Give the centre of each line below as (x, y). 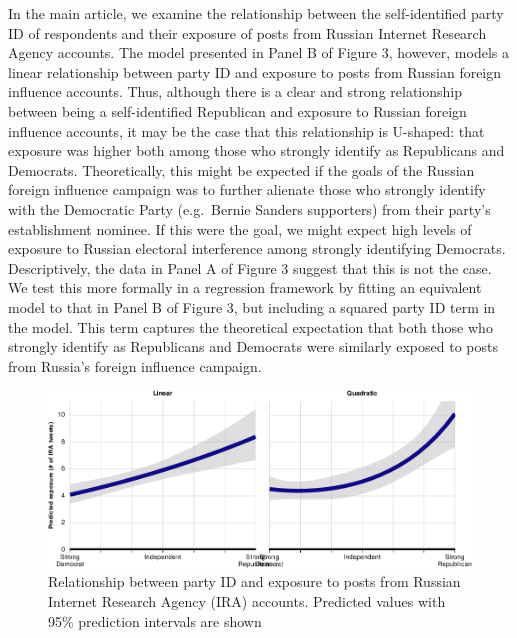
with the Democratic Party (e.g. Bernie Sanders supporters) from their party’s (249, 208)
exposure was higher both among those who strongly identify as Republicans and (256, 150)
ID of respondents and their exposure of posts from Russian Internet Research (247, 32)
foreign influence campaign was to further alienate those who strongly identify (247, 189)
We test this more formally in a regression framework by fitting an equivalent (245, 287)
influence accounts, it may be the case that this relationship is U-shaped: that (246, 130)
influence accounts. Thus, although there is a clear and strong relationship (235, 91)
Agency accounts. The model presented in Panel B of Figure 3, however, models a (258, 52)
